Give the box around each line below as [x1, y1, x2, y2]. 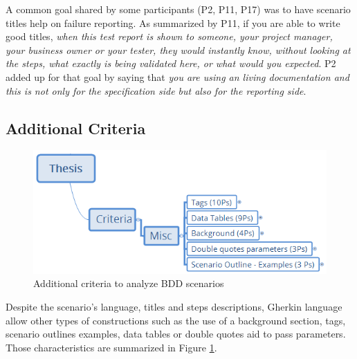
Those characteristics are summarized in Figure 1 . [6, 340, 217, 354]
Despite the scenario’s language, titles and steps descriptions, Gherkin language [6, 300, 342, 314]
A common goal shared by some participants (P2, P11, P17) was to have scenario [6, 2, 351, 16]
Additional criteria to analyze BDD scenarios [33, 276, 224, 291]
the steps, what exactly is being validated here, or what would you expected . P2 [6, 56, 336, 71]
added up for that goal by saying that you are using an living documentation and [6, 69, 349, 84]
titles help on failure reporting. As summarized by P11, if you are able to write [6, 15, 340, 30]
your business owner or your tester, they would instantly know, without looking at [6, 42, 351, 57]
